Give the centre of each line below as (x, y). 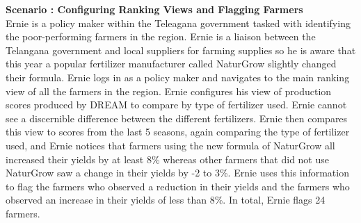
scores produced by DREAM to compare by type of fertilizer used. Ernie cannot (176, 105)
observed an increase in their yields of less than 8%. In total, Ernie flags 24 (166, 200)
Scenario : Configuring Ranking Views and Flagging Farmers (154, 9)
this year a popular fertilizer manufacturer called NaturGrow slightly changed (171, 64)
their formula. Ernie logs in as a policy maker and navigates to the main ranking (178, 77)
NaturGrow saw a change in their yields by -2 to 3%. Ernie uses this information (177, 173)
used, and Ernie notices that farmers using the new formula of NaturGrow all (170, 145)
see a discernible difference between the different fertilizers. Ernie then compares (177, 118)
